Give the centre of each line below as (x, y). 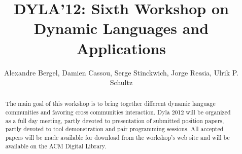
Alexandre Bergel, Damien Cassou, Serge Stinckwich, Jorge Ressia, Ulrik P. (121, 72)
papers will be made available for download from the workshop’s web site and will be (117, 138)
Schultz (121, 82)
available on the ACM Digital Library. (56, 146)
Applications (121, 48)
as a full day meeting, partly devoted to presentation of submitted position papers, (115, 120)
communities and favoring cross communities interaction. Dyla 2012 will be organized (118, 112)
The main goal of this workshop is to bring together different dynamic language (110, 104)
